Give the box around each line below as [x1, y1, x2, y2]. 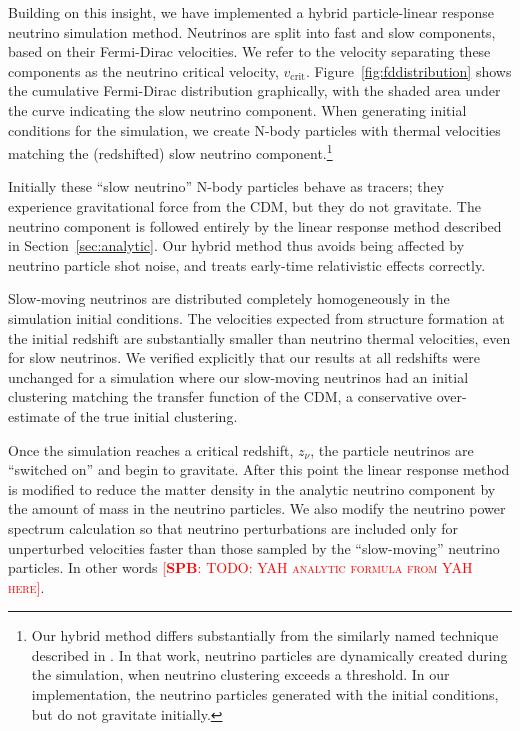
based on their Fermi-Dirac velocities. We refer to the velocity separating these [8, 41, 491, 62]
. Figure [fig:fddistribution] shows [305, 60, 512, 81]
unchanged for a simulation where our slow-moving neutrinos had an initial [8, 366, 469, 387]
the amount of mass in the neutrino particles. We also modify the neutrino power [8, 498, 506, 519]
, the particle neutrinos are [310, 439, 474, 460]
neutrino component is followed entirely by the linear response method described [8, 215, 502, 236]
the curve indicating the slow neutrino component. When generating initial [8, 99, 467, 120]
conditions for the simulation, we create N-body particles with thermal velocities [8, 119, 501, 140]
